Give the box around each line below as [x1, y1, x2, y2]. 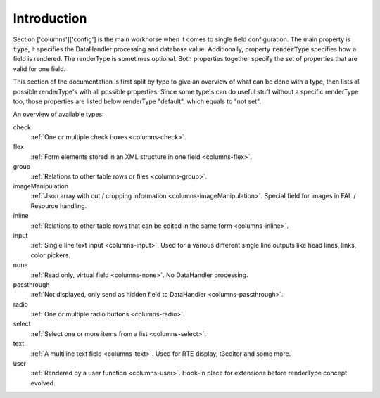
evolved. [30, 378, 56, 387]
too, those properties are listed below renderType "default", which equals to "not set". [13, 97, 262, 105]
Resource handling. [30, 201, 87, 210]
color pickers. [30, 250, 70, 259]
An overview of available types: [13, 110, 105, 119]
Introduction [13, 11, 87, 26]
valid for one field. [13, 64, 66, 73]
